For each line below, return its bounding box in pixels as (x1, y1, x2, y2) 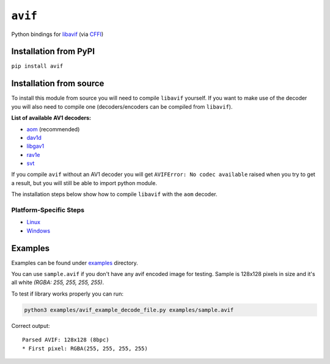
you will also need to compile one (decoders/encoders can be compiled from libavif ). (11, 103, 233, 110)
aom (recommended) (26, 125, 80, 133)
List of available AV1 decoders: (11, 114, 92, 122)
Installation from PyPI (11, 46, 95, 57)
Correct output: (11, 322, 50, 329)
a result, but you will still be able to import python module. (11, 179, 157, 186)
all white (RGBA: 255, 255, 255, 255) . (11, 278, 104, 286)
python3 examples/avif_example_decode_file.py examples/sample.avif (24, 306, 234, 313)
